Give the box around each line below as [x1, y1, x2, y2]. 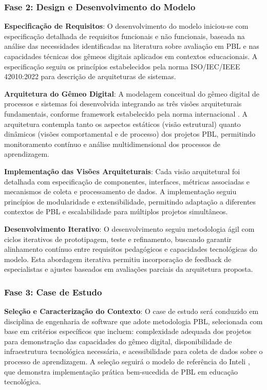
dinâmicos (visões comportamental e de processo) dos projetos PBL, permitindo [4, 128, 256, 139]
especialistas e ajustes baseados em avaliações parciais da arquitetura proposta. [4, 264, 253, 274]
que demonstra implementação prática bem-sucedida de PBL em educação [4, 366, 238, 377]
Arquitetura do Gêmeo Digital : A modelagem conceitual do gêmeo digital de [4, 88, 259, 99]
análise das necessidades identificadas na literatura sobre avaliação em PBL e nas [4, 41, 259, 51]
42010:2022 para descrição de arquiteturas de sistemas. [4, 71, 176, 82]
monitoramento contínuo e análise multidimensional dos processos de [4, 138, 220, 149]
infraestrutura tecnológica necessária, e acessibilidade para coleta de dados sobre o [4, 346, 263, 357]
